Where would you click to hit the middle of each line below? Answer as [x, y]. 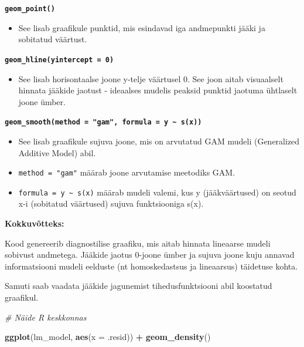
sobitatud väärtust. [53, 39]
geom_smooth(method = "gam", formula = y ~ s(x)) [103, 122]
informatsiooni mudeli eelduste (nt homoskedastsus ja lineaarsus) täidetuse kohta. [151, 266]
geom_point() [30, 9]
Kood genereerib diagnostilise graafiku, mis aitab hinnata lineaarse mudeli [138, 243]
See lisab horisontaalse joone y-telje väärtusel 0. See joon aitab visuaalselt [151, 78]
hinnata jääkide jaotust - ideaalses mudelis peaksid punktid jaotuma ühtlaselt [158, 90]
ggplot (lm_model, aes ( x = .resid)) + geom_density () [108, 337]
